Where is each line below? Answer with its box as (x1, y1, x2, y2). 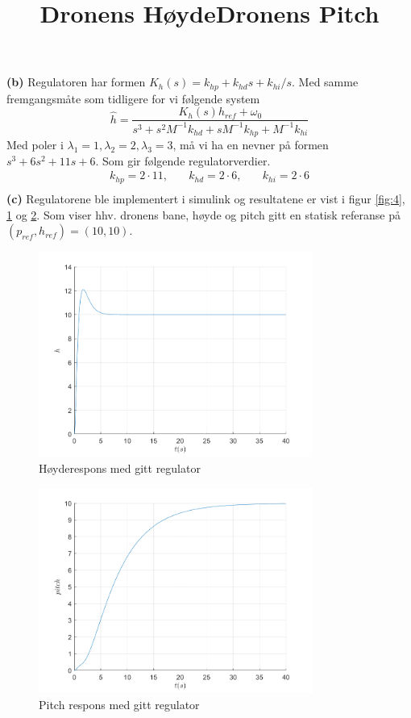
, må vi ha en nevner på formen (172, 136, 329, 153)
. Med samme (292, 73, 359, 90)
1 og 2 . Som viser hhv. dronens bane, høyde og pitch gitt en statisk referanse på (6, 206, 401, 223)
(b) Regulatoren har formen (6, 73, 146, 90)
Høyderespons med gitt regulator (39, 460, 201, 477)
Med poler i (6, 136, 64, 153)
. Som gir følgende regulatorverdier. (95, 152, 271, 169)
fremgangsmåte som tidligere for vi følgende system (6, 90, 260, 106)
